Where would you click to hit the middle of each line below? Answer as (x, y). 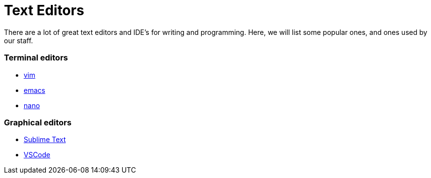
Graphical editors (38, 122)
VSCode (37, 155)
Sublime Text (45, 140)
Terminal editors (36, 58)
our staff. (18, 40)
